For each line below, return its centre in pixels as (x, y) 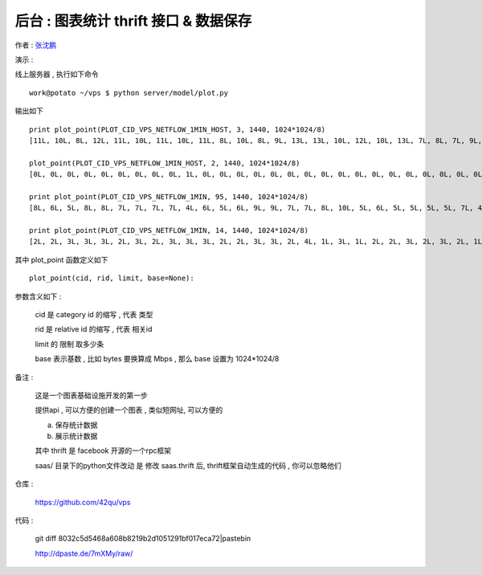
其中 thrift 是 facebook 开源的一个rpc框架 (103, 451)
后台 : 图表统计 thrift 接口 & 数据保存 (133, 21)
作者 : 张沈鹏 (35, 45)
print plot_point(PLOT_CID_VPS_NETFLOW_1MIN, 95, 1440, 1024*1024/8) (169, 196)
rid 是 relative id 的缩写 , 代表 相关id (94, 329)
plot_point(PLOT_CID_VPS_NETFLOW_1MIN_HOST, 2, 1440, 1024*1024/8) (165, 163)
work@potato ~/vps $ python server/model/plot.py (129, 93)
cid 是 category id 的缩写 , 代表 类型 (94, 314)
